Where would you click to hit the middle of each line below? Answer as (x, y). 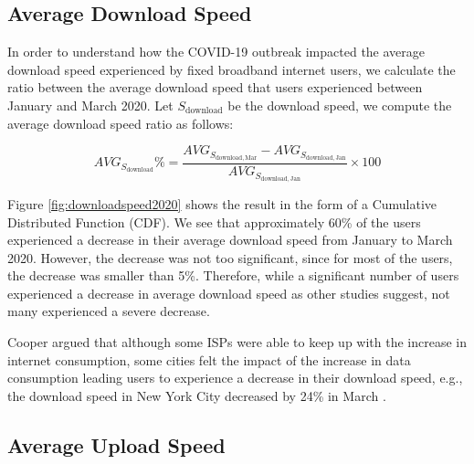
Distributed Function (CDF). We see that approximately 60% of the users (214, 221)
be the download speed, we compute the (340, 105)
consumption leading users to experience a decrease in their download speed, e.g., (235, 378)
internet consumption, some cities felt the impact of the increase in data (209, 359)
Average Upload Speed (116, 444)
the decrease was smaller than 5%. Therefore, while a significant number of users (233, 275)
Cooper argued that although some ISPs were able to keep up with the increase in (237, 342)
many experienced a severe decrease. (109, 311)
